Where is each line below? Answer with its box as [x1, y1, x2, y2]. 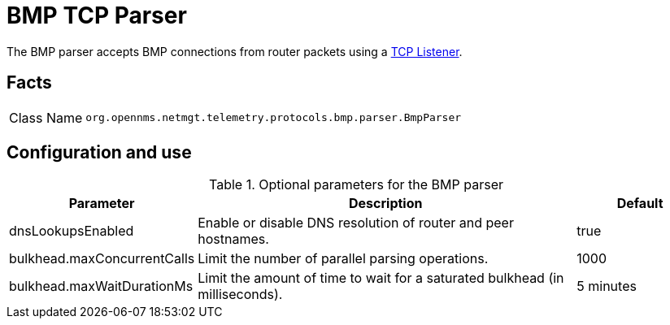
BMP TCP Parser [7, 2, 187, 29]
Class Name [9, 109, 83, 126]
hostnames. [198, 231, 269, 248]
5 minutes [576, 278, 637, 295]
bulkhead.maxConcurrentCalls [9, 250, 195, 267]
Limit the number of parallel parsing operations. [198, 250, 489, 267]
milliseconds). [198, 286, 283, 303]
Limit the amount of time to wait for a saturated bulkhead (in [198, 270, 564, 287]
